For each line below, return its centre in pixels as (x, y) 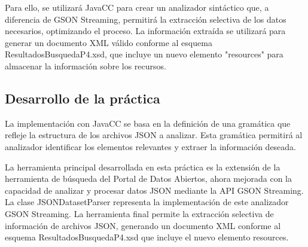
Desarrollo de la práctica (83, 98)
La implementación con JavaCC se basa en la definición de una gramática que (148, 123)
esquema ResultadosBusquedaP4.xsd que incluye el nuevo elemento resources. (147, 237)
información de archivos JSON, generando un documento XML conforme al (143, 225)
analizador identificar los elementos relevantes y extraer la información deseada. (151, 146)
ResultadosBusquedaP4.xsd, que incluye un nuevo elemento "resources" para (144, 54)
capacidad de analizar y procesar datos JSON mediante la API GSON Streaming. (154, 190)
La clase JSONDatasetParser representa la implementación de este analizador (147, 202)
